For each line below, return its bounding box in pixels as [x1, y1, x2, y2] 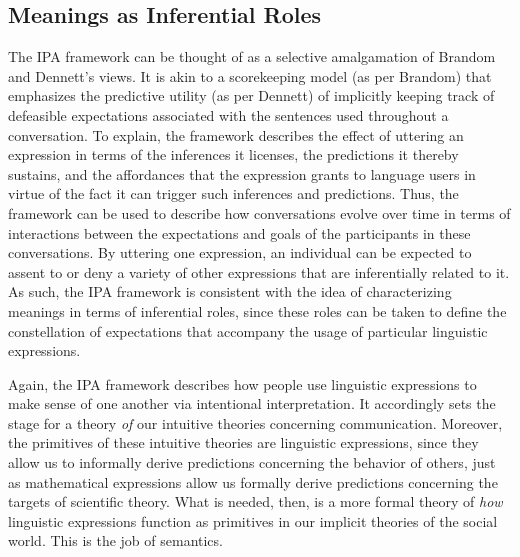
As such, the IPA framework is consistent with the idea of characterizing [8, 281, 452, 302]
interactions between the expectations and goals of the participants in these [8, 222, 471, 243]
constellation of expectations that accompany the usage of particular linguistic [8, 320, 488, 341]
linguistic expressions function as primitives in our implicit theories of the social [8, 510, 498, 531]
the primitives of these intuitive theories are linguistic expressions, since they [8, 432, 479, 453]
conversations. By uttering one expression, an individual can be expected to [8, 242, 472, 263]
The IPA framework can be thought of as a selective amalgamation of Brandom [8, 46, 496, 67]
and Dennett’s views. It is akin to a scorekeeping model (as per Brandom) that [8, 65, 492, 86]
